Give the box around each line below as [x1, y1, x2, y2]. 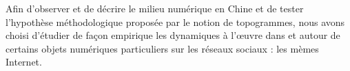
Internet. [6, 55, 42, 69]
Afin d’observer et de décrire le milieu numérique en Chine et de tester [6, 1, 304, 15]
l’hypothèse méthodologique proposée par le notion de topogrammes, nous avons [6, 14, 345, 29]
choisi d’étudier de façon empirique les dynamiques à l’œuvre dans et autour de [6, 28, 340, 42]
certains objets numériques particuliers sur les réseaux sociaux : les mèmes [6, 41, 319, 55]
